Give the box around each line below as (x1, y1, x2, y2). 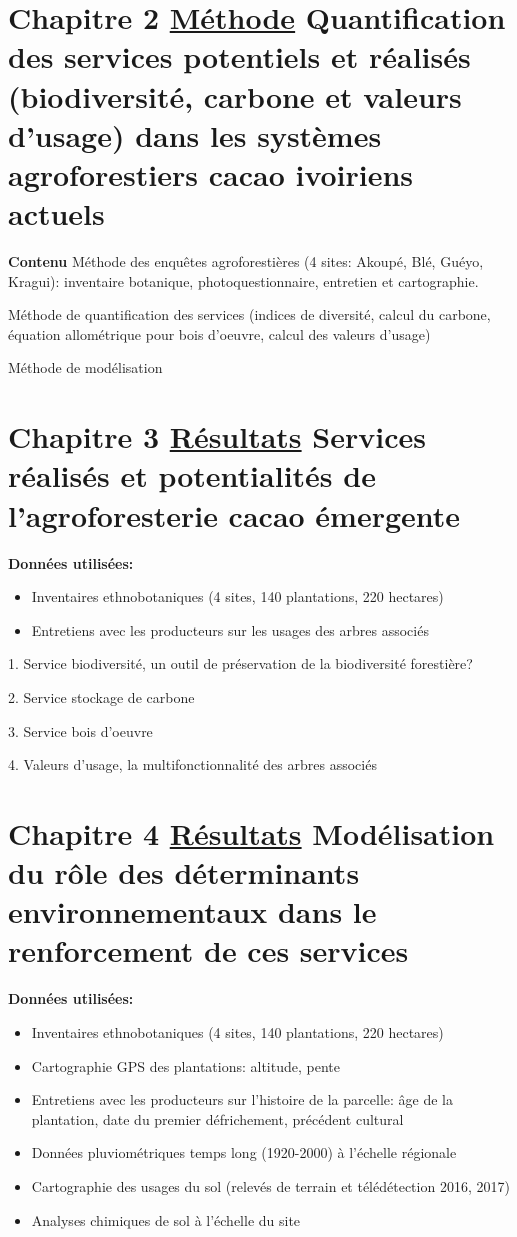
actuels (8, 193, 105, 234)
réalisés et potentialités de (8, 455, 376, 496)
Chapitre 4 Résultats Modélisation (8, 812, 495, 853)
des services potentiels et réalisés (8, 36, 471, 77)
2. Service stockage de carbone (8, 686, 195, 707)
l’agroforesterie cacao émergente (8, 494, 461, 535)
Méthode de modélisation (8, 357, 163, 378)
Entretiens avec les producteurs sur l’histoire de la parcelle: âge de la (31, 1089, 453, 1110)
